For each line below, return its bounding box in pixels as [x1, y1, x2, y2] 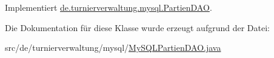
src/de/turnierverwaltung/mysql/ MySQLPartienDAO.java [5, 41, 221, 54]
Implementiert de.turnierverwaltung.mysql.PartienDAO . [5, 1, 212, 13]
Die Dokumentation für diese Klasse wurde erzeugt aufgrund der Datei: [5, 21, 270, 33]
